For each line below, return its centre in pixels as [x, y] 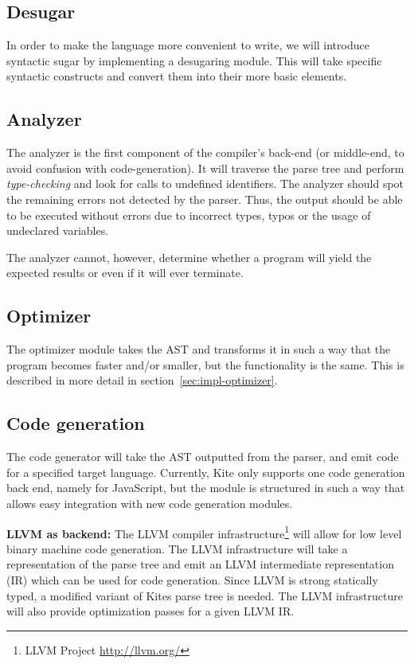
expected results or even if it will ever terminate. [125, 273]
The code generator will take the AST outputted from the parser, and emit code [203, 457]
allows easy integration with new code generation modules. [150, 503]
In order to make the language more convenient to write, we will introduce [188, 45]
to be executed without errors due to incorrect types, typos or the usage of [189, 215]
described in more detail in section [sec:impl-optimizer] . [142, 380]
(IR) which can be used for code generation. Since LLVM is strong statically [192, 579]
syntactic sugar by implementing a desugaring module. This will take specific [194, 60]
